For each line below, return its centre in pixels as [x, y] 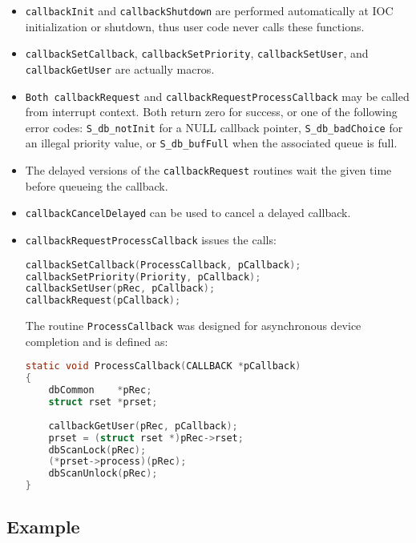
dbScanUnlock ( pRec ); [103, 474]
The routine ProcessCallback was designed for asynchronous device [193, 326]
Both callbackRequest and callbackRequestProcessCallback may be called [217, 96]
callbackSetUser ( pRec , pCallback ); [120, 289]
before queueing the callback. [97, 185]
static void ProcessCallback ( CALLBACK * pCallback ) [163, 366]
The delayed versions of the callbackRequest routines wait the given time [208, 170]
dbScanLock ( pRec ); [97, 450]
